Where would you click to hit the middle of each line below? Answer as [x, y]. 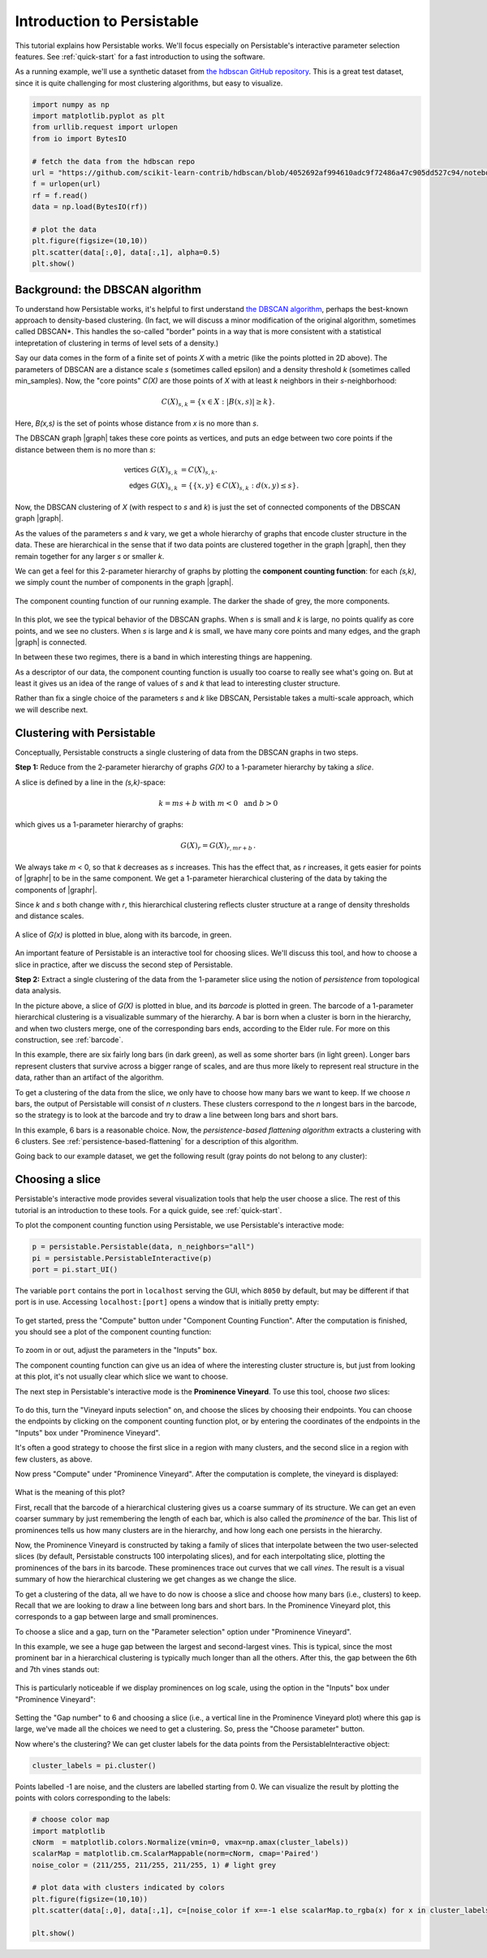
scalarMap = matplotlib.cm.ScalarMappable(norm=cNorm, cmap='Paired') [176, 1854]
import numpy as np [71, 104]
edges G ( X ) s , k [153, 487]
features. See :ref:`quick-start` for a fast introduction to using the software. [140, 56]
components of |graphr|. [56, 890]
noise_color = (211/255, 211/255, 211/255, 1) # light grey [154, 1865]
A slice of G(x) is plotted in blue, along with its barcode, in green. [123, 934]
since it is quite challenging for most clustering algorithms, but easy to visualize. [149, 83]
